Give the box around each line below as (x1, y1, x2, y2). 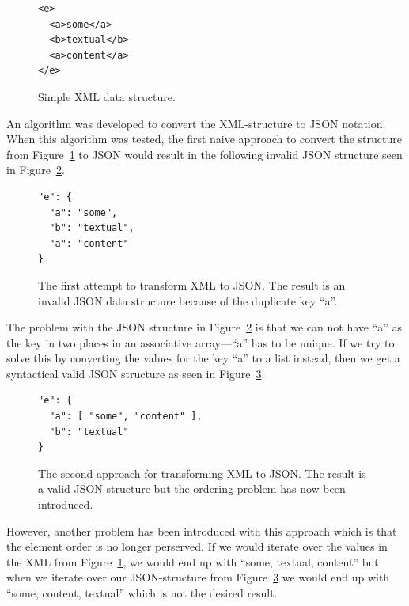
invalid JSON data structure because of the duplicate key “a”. (38, 292, 338, 309)
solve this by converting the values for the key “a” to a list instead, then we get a (6, 350, 400, 366)
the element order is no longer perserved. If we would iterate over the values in (6, 538, 388, 555)
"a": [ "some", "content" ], (49, 411, 203, 422)
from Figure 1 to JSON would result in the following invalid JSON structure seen (6, 146, 403, 162)
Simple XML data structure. (38, 88, 176, 104)
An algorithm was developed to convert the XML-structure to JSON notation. (6, 115, 386, 131)
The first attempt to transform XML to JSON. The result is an (38, 276, 346, 293)
